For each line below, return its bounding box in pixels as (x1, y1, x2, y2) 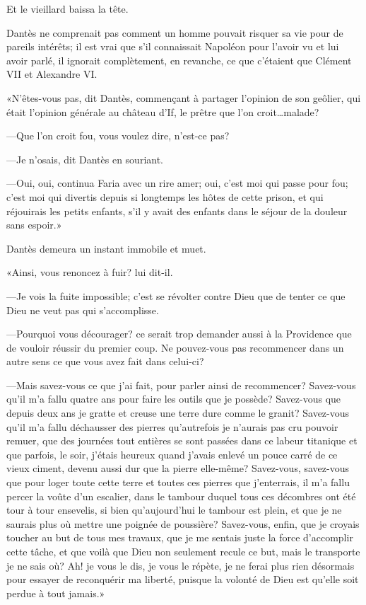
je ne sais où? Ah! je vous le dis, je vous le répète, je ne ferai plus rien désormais (6, 558, 355, 572)
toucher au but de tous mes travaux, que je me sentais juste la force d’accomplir (6, 530, 353, 545)
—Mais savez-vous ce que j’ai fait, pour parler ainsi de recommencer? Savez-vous (6, 377, 356, 392)
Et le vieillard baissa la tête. (6, 1, 129, 16)
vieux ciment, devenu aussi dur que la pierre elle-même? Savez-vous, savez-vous (6, 461, 349, 476)
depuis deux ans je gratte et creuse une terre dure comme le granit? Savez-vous (6, 405, 350, 420)
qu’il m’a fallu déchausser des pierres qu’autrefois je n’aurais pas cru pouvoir (6, 419, 338, 434)
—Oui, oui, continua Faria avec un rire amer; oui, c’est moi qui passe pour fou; (6, 175, 348, 190)
